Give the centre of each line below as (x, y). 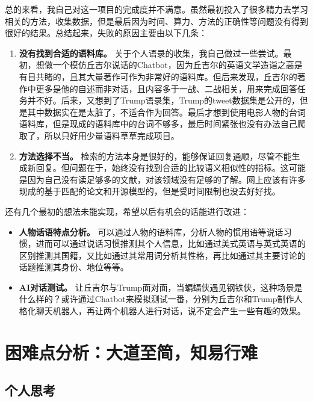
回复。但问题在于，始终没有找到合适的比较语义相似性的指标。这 (162, 168)
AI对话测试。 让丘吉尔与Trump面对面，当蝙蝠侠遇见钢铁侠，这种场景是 (161, 287)
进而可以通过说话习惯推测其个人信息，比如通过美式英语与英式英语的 (171, 243)
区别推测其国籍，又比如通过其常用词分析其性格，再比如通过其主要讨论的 (162, 255)
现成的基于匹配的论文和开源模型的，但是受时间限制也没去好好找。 (150, 191)
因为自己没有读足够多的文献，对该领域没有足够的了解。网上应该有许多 (166, 179)
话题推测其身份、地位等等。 (74, 267)
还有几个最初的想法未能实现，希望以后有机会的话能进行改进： (127, 211)
